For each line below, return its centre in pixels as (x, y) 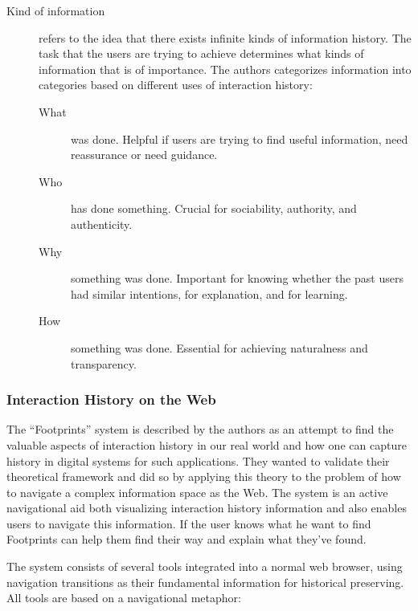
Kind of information (56, 10)
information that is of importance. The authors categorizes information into (225, 69)
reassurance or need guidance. (144, 155)
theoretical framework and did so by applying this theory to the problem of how (204, 477)
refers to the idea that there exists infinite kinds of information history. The (225, 37)
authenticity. (102, 224)
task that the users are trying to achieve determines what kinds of (201, 53)
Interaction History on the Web (111, 399)
